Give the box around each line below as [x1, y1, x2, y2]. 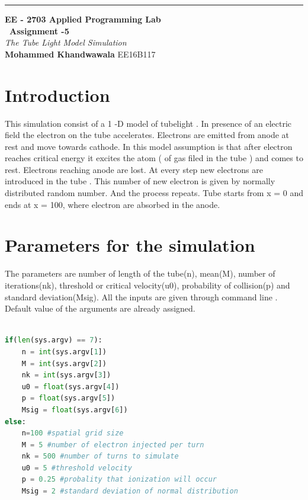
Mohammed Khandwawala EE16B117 [5, 47, 156, 60]
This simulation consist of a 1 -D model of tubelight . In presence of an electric [5, 117, 292, 129]
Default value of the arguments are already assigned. [5, 302, 195, 315]
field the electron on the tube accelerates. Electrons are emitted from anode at [5, 129, 290, 141]
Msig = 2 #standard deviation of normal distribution [21, 487, 238, 496]
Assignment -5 [9, 24, 69, 37]
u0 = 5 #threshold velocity [21, 463, 132, 472]
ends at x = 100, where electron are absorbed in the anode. [5, 198, 220, 210]
